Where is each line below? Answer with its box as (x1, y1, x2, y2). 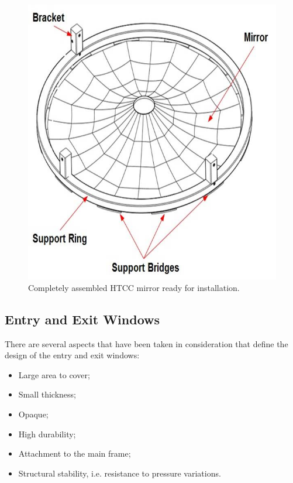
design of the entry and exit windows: (5, 349, 140, 361)
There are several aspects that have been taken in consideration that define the (5, 337, 288, 350)
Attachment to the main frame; (18, 447, 131, 460)
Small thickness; (18, 388, 76, 400)
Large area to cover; (18, 368, 90, 381)
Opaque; (18, 407, 49, 420)
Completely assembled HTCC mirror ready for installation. (28, 281, 240, 293)
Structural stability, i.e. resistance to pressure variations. (18, 467, 221, 479)
